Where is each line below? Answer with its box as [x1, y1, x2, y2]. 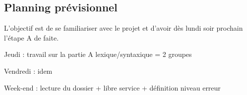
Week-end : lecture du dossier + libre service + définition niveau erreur [4, 82, 221, 93]
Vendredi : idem [4, 65, 53, 76]
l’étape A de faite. [4, 32, 59, 43]
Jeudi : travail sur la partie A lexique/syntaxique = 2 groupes [4, 49, 192, 59]
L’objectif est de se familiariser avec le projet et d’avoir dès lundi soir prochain [4, 23, 243, 33]
